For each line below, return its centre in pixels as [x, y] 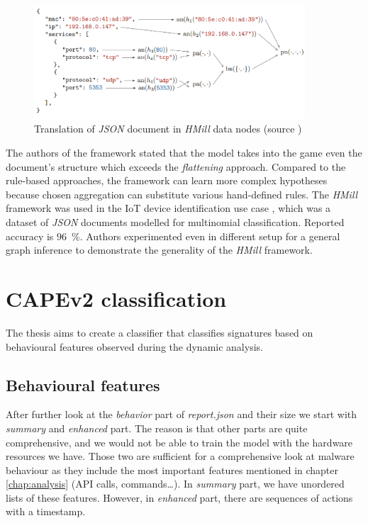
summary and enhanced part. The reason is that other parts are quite [157, 428]
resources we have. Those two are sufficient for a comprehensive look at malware [180, 456]
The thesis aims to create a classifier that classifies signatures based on [160, 332]
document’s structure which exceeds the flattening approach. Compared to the [176, 166]
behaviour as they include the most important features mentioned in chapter [172, 469]
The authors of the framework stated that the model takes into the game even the [184, 153]
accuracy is [30, 236]
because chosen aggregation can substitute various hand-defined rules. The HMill [182, 194]
